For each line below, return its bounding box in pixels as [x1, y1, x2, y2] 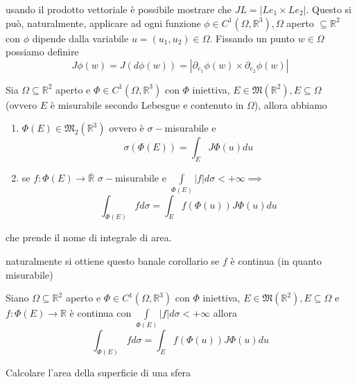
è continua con [69, 306, 132, 320]
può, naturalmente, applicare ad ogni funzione [6, 15, 201, 30]
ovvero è [109, 121, 144, 135]
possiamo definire [6, 44, 79, 59]
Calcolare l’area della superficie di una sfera [6, 365, 191, 380]
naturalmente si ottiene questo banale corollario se [6, 253, 220, 268]
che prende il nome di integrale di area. [6, 230, 172, 245]
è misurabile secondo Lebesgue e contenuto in [50, 97, 244, 112]
